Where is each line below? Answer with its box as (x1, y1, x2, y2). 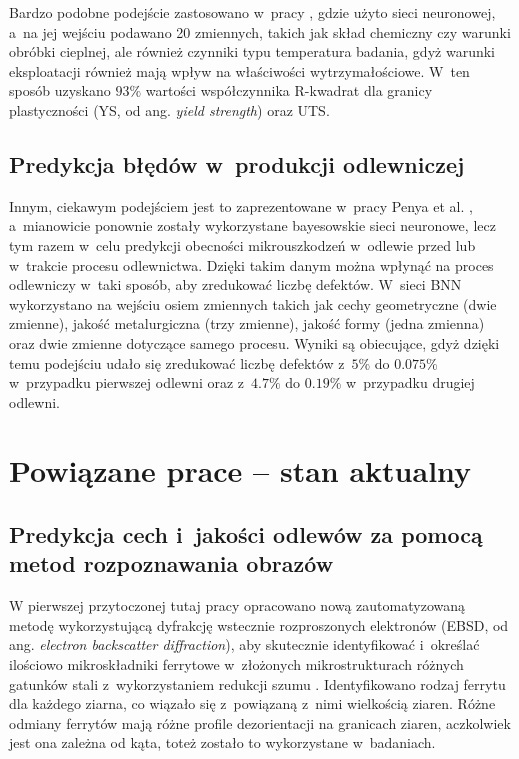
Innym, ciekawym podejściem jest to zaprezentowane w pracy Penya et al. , (9, 195, 473, 216)
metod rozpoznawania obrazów (9, 548, 334, 579)
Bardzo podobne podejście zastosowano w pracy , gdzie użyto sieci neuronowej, (9, 2, 496, 22)
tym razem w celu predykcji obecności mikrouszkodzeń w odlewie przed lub (9, 234, 476, 255)
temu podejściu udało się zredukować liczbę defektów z (9, 352, 345, 373)
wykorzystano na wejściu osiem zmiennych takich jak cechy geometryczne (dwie (9, 293, 497, 314)
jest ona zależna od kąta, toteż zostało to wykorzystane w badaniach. (9, 732, 436, 753)
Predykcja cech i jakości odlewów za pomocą (9, 519, 483, 550)
